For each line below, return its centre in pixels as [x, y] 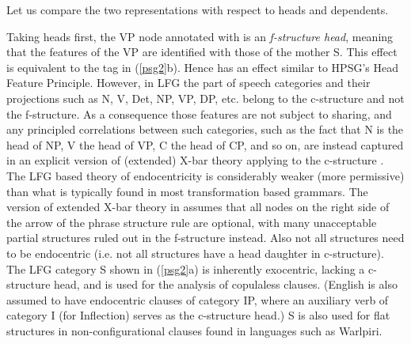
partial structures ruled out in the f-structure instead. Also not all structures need [205, 238]
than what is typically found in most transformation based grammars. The [187, 191]
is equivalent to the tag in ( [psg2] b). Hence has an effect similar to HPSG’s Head [202, 67]
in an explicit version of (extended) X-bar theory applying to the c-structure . [195, 160]
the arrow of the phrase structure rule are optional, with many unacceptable [192, 222]
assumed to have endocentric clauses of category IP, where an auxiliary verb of [198, 299]
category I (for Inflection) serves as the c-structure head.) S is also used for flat [198, 315]
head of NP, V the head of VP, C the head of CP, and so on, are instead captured [205, 144]
